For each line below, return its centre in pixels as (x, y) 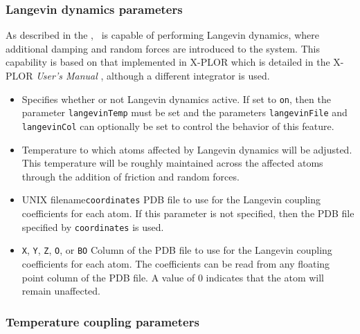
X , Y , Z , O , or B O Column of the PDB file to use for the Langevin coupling (177, 250)
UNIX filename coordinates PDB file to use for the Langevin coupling (171, 200)
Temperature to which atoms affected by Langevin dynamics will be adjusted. (187, 149)
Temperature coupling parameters (102, 321)
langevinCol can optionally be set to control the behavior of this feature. (178, 126)
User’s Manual (67, 75)
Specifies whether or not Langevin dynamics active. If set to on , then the (176, 99)
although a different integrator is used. (188, 75)
